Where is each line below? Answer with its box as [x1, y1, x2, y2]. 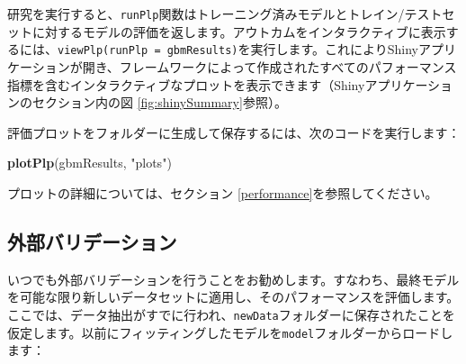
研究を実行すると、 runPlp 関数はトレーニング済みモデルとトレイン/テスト [7, 5, 443, 23]
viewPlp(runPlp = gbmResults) [58, 44, 238, 58]
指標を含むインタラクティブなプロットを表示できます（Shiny [7, 75, 365, 94]
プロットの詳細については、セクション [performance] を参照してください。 [7, 183, 438, 202]
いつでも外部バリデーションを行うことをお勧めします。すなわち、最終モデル [7, 269, 460, 288]
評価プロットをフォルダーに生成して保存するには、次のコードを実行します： [7, 123, 461, 141]
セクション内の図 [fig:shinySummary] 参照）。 [31, 93, 287, 112]
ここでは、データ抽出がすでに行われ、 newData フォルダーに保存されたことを [7, 305, 455, 323]
